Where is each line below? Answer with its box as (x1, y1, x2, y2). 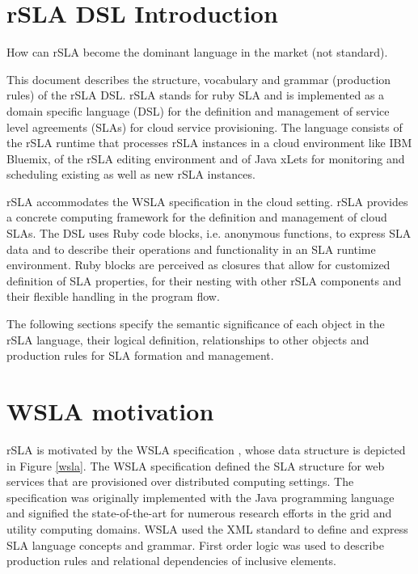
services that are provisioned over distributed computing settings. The (6, 473, 354, 490)
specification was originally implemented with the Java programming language (6, 488, 395, 505)
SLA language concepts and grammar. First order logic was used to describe (6, 536, 384, 553)
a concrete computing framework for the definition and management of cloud (6, 209, 387, 226)
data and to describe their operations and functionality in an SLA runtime (6, 240, 376, 257)
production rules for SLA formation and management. (6, 347, 274, 364)
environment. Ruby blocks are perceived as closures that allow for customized (6, 256, 391, 273)
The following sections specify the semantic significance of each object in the (6, 315, 385, 332)
